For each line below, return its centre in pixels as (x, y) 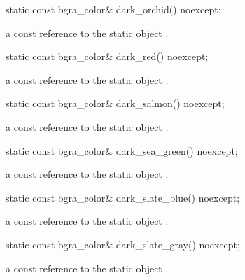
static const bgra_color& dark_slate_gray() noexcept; (123, 244)
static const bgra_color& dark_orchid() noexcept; (113, 9)
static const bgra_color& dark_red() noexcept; (107, 56)
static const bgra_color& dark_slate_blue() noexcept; (123, 197)
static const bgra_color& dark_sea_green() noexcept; (122, 150)
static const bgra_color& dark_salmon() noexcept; (115, 103)
